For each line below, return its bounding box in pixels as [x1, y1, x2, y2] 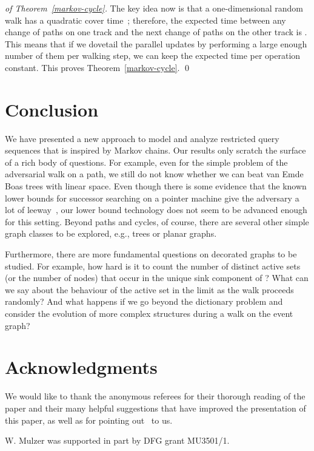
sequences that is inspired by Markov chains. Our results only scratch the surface [5, 144, 306, 157]
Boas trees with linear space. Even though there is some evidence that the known [5, 180, 307, 192]
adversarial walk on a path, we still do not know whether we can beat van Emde [5, 168, 304, 180]
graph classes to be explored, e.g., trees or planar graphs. [5, 227, 217, 240]
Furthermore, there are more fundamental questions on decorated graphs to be [5, 248, 297, 260]
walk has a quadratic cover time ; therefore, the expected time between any [5, 13, 286, 26]
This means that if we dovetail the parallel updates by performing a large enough [5, 37, 307, 50]
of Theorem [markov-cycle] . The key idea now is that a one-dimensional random [5, 2, 303, 14]
